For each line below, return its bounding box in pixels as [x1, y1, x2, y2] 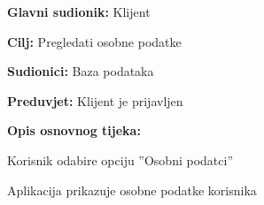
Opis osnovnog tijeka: [7, 121, 141, 140]
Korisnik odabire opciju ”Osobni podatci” [7, 150, 234, 169]
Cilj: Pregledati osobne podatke [7, 32, 182, 50]
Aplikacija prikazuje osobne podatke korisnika [7, 180, 257, 199]
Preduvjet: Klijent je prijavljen [7, 91, 183, 110]
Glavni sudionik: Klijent [7, 3, 151, 20]
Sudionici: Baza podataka [7, 62, 154, 80]
